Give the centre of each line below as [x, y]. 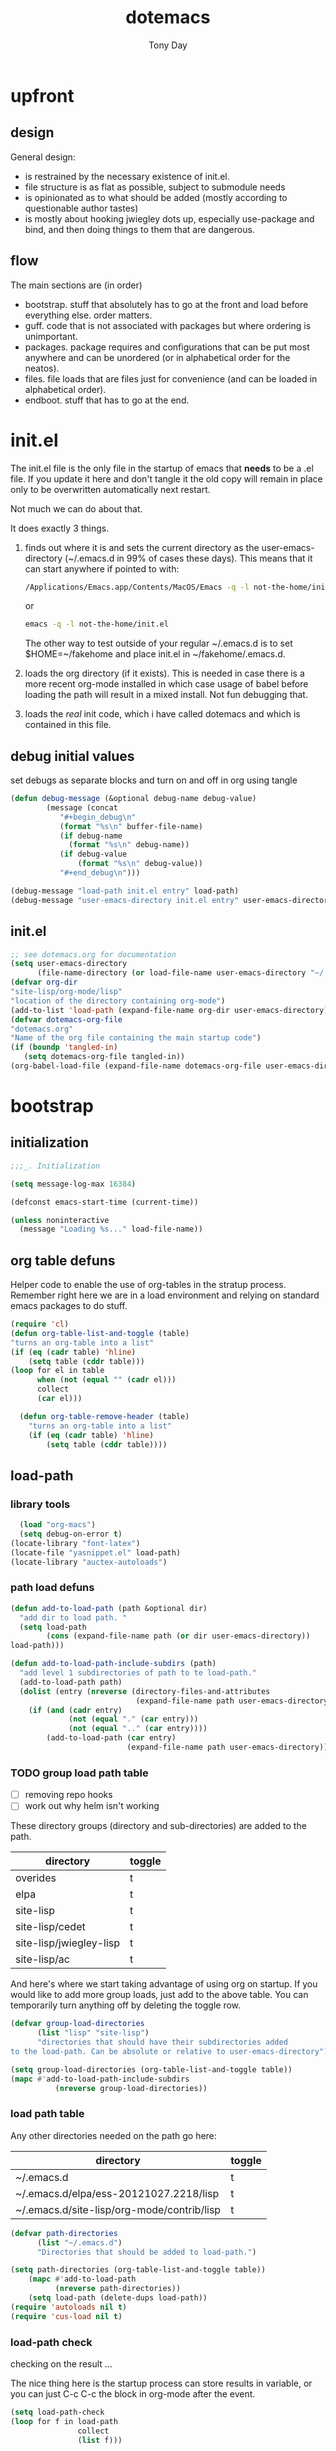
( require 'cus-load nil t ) [66, 2316]
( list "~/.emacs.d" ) [79, 2242]
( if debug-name [91, 836]
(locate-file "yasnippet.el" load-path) [96, 1552]
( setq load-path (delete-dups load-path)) [118, 2298]
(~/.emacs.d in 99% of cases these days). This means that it [188, 558]
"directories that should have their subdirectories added [162, 2042]
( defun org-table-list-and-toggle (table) [100, 1333]
